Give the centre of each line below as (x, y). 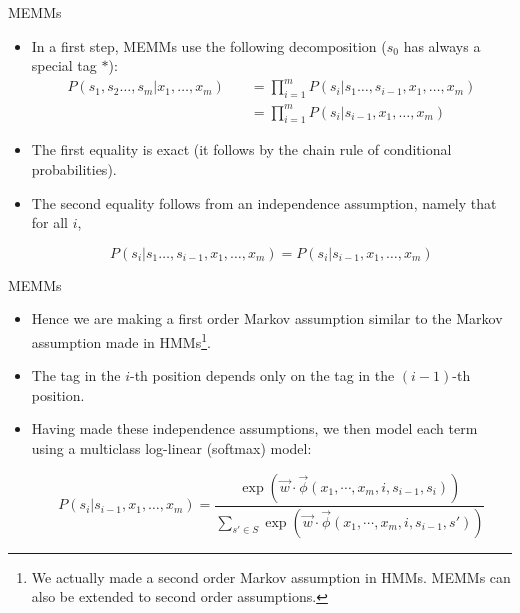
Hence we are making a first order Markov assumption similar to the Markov (267, 318)
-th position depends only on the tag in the (262, 375)
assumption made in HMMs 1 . (121, 340)
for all (50, 222)
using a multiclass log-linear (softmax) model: (171, 448)
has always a (442, 45)
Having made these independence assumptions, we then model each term (254, 428)
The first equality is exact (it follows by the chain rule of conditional (241, 149)
